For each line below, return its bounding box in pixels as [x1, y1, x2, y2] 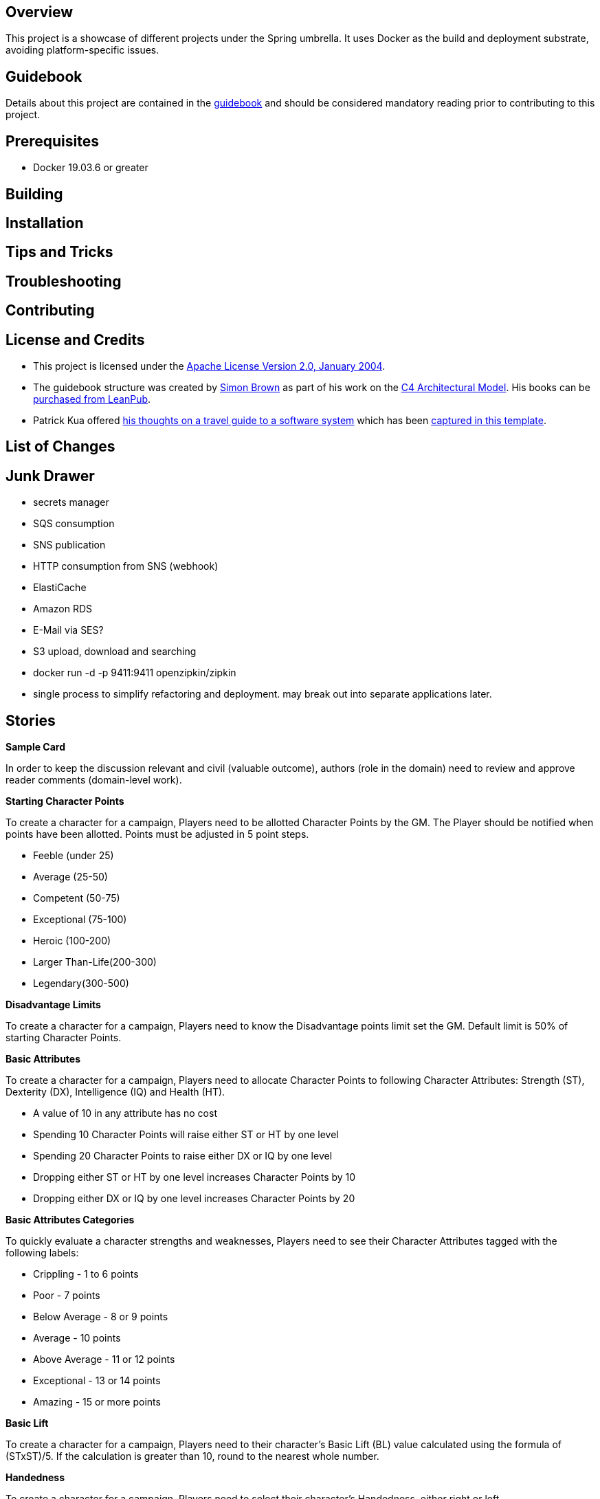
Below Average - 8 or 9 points [33, 1311, 168, 1323]
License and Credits [5, 331, 145, 348]
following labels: [5, 1247, 79, 1259]
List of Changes [5, 438, 115, 456]
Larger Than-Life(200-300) [33, 956, 157, 968]
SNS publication [33, 539, 106, 551]
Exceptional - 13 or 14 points [33, 1375, 161, 1387]
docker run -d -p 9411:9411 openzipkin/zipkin [33, 667, 236, 679]
